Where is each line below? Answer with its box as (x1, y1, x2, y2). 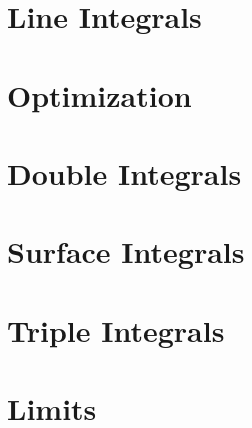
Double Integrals (7, 152, 242, 193)
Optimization (7, 74, 192, 115)
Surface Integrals (7, 231, 245, 272)
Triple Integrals (7, 309, 225, 350)
